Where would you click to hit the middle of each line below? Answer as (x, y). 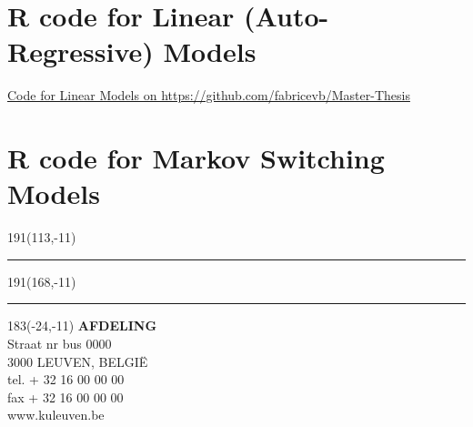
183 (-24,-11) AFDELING (82, 325)
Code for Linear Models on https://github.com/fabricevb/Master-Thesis (209, 95)
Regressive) (81, 51)
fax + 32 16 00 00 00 (65, 396)
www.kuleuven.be (56, 415)
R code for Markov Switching (196, 158)
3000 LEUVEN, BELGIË (78, 361)
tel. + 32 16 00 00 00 (66, 379)
